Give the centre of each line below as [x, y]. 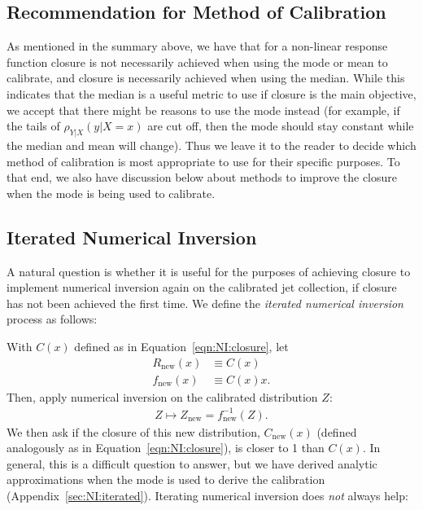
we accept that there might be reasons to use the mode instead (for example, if [203, 110]
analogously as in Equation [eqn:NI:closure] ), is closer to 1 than [166, 448]
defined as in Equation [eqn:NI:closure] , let [181, 346]
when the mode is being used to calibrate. [111, 193]
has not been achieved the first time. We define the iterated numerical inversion [205, 303]
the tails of [33, 126]
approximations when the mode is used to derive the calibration [166, 479]
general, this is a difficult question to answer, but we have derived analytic [192, 463]
